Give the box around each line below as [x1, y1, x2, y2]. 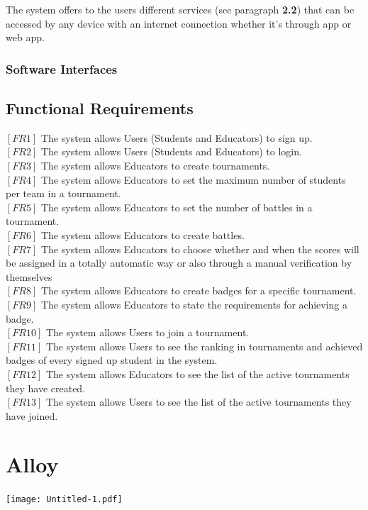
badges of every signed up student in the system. [6, 353, 218, 367]
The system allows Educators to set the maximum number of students [40, 172, 346, 187]
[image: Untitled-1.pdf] [6, 494, 123, 505]
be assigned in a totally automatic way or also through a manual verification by [6, 255, 352, 270]
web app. [6, 30, 45, 45]
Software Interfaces [6, 60, 118, 77]
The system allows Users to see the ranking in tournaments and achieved [45, 338, 363, 353]
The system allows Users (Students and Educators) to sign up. [40, 130, 313, 145]
